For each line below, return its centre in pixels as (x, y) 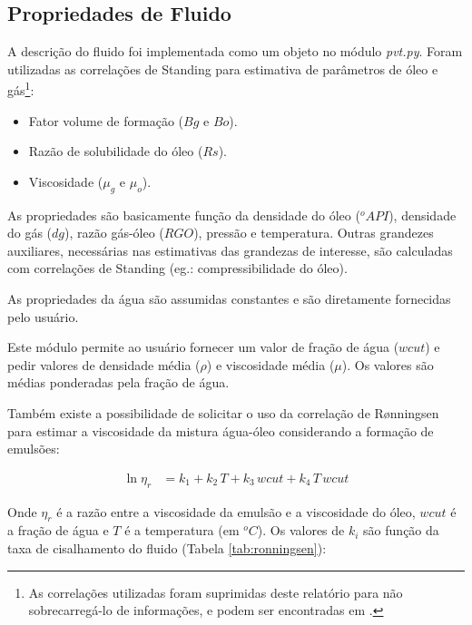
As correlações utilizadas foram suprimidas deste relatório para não (216, 592)
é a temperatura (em (182, 530)
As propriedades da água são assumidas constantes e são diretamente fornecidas (229, 298)
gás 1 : (21, 89)
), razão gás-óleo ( (114, 233)
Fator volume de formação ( (106, 120)
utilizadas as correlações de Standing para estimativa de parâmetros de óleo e (223, 68)
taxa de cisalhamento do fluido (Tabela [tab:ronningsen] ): (167, 547)
